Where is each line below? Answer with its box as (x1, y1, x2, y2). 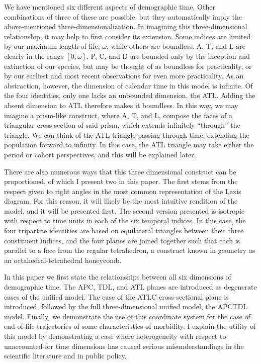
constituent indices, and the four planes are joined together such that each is (4, 235, 240, 245)
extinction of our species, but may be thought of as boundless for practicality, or (4, 60, 252, 71)
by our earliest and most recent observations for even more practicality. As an (4, 70, 244, 81)
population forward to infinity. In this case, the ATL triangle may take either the (4, 139, 254, 150)
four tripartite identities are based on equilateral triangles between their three (4, 225, 244, 236)
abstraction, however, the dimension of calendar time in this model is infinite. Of (4, 80, 253, 90)
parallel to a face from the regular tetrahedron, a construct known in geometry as (4, 245, 255, 255)
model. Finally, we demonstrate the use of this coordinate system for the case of (4, 311, 250, 321)
